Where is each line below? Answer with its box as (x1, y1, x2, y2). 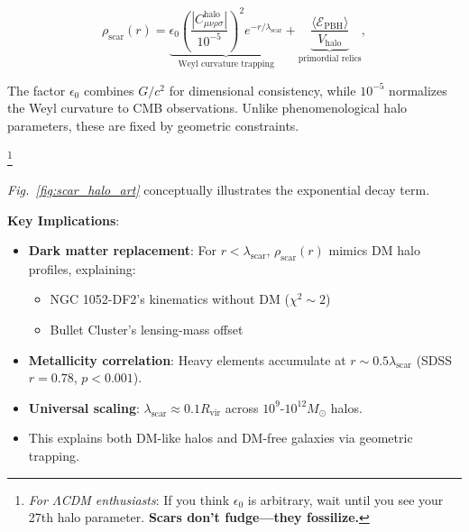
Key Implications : (7, 210, 120, 229)
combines (83, 80, 134, 99)
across (225, 398, 259, 417)
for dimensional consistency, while (169, 80, 356, 99)
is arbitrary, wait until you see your (247, 490, 444, 509)
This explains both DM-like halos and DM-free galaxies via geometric (28, 428, 413, 447)
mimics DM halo (328, 241, 420, 260)
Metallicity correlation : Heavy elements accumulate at (28, 350, 346, 369)
